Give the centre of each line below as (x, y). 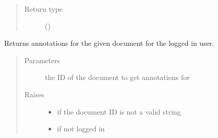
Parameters (42, 60)
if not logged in (81, 129)
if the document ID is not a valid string (119, 111)
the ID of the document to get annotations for (117, 77)
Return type (43, 9)
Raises (34, 94)
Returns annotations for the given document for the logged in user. (109, 43)
